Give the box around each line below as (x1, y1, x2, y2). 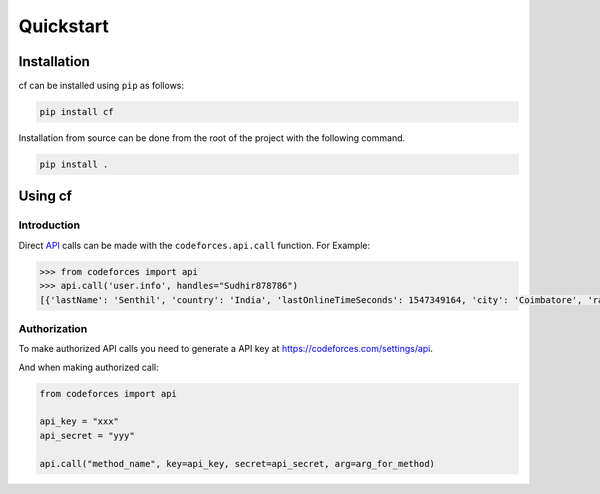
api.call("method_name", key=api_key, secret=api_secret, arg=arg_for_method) (39, 458, 435, 469)
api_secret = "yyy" (39, 430, 135, 441)
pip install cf (39, 106, 114, 118)
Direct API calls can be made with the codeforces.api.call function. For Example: (18, 239, 371, 251)
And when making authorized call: (18, 361, 159, 373)
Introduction (18, 218, 80, 232)
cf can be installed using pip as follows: (18, 80, 185, 92)
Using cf (18, 188, 72, 205)
